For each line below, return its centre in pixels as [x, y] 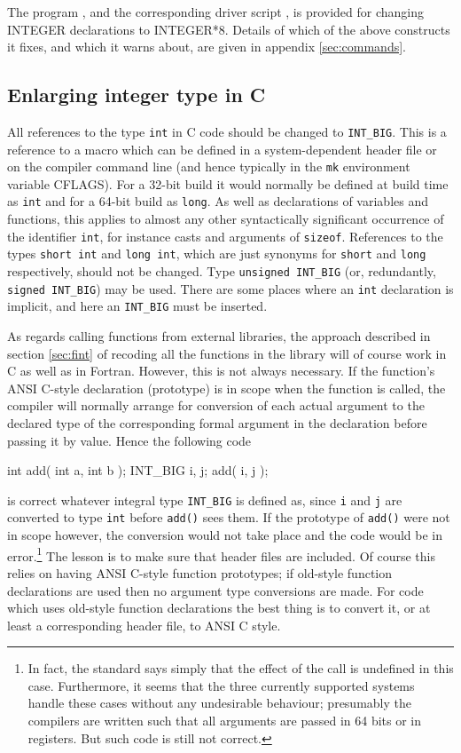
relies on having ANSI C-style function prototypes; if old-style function [200, 572]
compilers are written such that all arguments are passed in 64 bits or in [225, 721]
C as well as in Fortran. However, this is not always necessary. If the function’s [221, 371]
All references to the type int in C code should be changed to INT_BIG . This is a [227, 131]
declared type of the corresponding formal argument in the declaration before [217, 422]
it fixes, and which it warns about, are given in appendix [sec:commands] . [207, 47]
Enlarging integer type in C [137, 95]
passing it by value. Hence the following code [129, 440]
